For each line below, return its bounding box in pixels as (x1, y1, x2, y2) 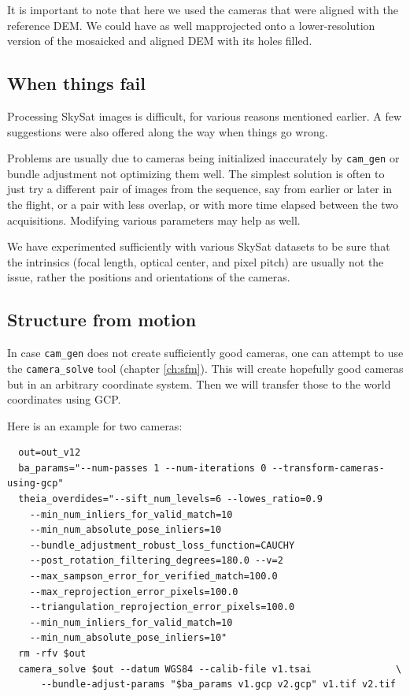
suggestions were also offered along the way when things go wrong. (7, 123, 328, 140)
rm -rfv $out (18, 648, 87, 659)
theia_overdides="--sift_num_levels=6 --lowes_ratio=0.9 (18, 493, 323, 505)
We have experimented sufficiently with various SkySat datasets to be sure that (7, 238, 390, 255)
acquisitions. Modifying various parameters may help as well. (7, 211, 301, 228)
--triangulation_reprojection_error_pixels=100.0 (29, 601, 295, 613)
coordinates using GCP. (7, 391, 121, 408)
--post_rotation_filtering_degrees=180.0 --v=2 (29, 555, 283, 567)
